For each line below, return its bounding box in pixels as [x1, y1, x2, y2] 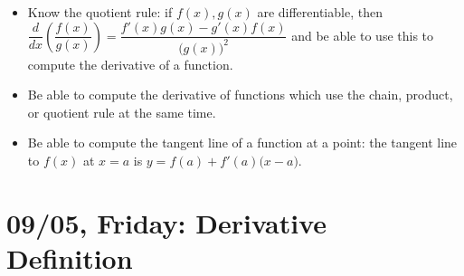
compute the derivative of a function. [27, 54, 233, 73]
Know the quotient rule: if [27, 3, 173, 21]
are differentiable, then [257, 3, 383, 21]
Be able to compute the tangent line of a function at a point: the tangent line [27, 133, 458, 152]
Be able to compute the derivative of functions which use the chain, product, [27, 85, 453, 104]
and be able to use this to [291, 25, 434, 44]
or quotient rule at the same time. [27, 102, 216, 121]
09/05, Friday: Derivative [6, 204, 327, 241]
